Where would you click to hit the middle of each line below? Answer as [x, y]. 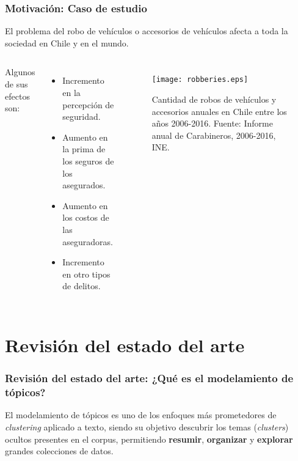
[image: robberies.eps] [200, 80]
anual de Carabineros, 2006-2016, [214, 135]
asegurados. [84, 185]
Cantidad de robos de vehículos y [214, 99]
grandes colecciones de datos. [59, 451]
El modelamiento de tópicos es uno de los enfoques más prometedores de [141, 415]
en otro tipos [86, 274]
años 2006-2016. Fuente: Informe [212, 123]
